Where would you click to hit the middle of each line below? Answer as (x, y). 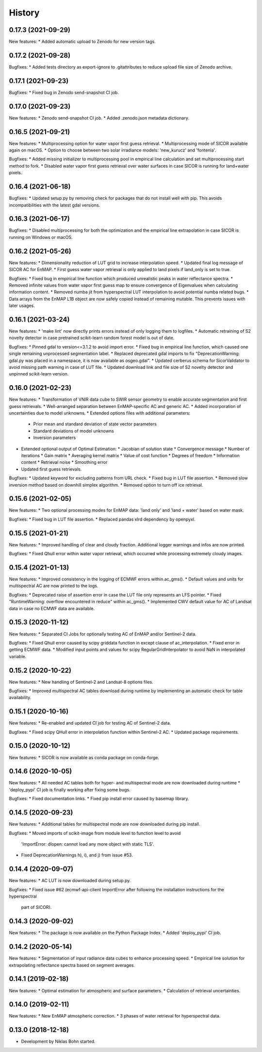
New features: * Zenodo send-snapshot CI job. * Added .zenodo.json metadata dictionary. (99, 118)
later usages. (22, 305)
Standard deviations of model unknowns (74, 431)
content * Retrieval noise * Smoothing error (64, 462)
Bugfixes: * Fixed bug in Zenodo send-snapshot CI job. (64, 92)
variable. (18, 656)
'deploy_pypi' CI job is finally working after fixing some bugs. (70, 790)
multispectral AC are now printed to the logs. (54, 586)
